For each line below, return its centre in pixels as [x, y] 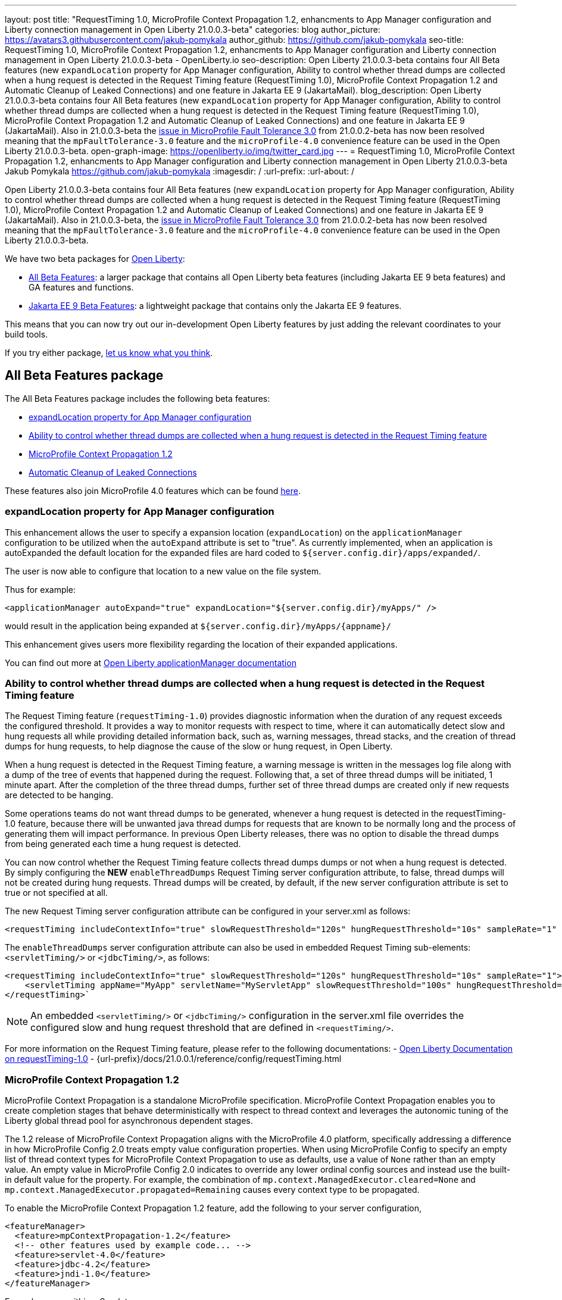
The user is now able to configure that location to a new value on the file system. [163, 571]
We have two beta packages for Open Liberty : [95, 259]
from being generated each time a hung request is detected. [123, 844]
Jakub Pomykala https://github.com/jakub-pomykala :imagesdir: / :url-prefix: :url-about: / [179, 171]
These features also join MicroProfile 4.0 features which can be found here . [153, 490]
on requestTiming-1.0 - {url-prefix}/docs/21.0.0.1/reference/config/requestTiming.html [173, 1059]
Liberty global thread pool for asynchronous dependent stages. [129, 1121]
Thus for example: [40, 589]
